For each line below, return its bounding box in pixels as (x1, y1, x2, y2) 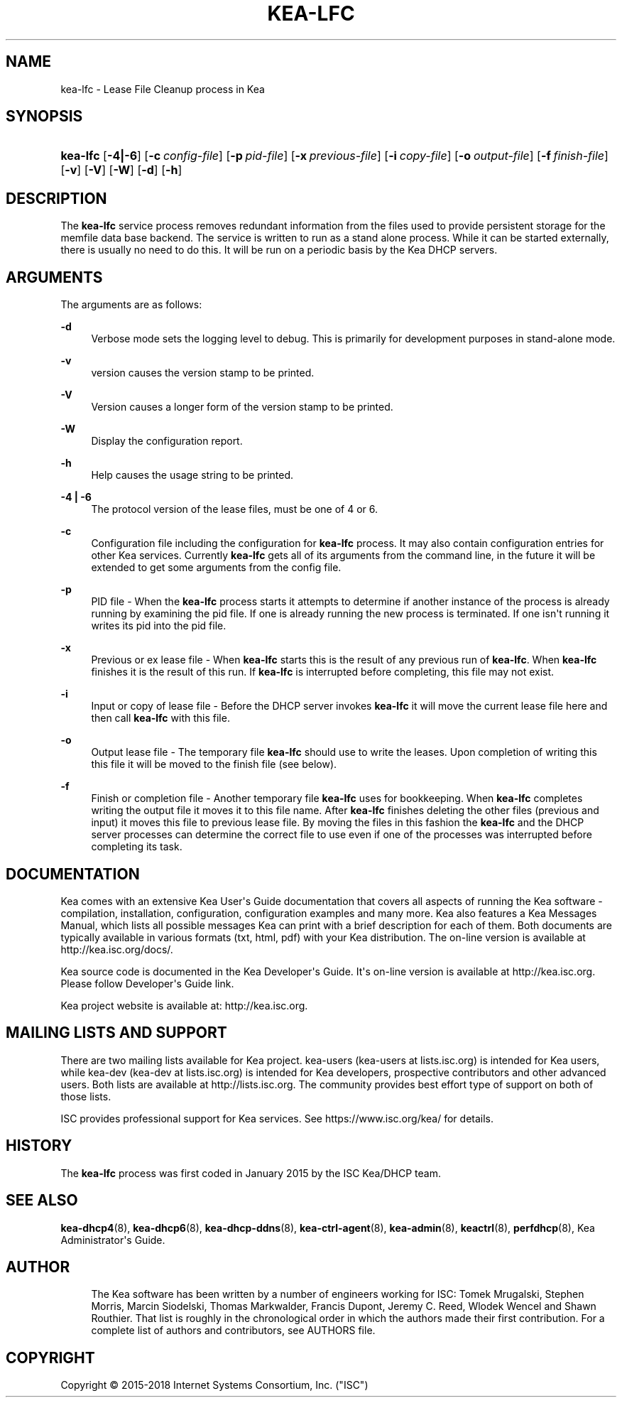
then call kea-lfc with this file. (91, 712, 230, 725)
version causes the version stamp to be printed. (91, 367, 315, 379)
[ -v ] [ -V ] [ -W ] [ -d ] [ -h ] (60, 163, 182, 178)
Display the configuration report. (91, 435, 243, 448)
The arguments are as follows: (60, 298, 202, 311)
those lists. (60, 1090, 111, 1103)
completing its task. (91, 840, 182, 853)
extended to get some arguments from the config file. (91, 561, 342, 574)
